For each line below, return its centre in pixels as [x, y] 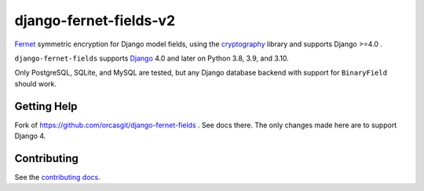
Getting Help [46, 106]
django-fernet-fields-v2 [95, 20]
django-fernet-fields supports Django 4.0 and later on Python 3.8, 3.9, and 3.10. [152, 58]
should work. [36, 83]
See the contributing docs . [58, 177]
